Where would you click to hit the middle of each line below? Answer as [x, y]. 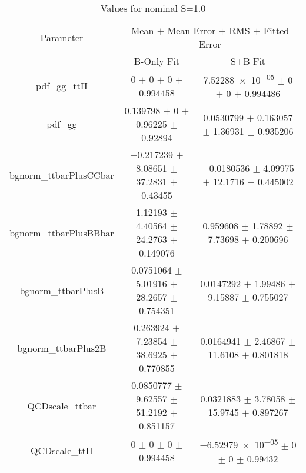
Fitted [276, 30]
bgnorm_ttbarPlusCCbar [62, 175]
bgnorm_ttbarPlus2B [62, 348]
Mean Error [192, 30]
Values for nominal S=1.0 [153, 8]
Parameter [62, 37]
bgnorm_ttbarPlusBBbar [62, 232]
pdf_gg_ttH [62, 86]
